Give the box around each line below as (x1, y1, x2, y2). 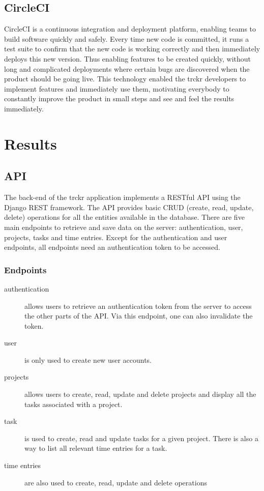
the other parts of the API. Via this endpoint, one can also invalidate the (24, 310, 253, 321)
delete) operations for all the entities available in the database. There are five (4, 212, 245, 222)
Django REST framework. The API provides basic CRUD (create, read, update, (4, 201, 254, 212)
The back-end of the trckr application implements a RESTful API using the (4, 192, 241, 203)
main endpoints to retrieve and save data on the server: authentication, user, (4, 221, 243, 232)
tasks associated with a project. (24, 398, 123, 409)
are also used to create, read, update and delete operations (24, 477, 207, 487)
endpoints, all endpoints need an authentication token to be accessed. (4, 242, 220, 252)
